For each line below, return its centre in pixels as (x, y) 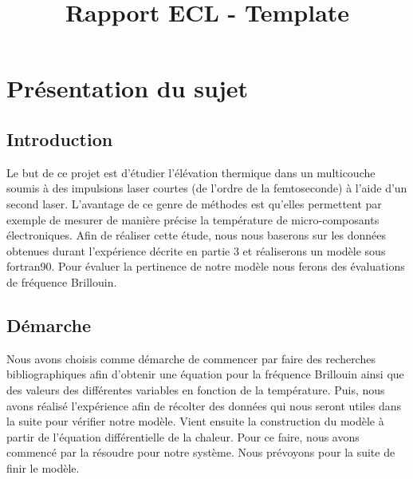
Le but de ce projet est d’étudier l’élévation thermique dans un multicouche (191, 172)
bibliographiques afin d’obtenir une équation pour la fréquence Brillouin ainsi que (205, 374)
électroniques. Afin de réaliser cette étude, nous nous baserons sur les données (197, 235)
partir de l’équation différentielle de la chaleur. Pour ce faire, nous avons (183, 436)
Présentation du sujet (128, 88)
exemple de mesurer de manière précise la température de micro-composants (193, 219)
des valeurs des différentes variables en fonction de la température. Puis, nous (196, 389)
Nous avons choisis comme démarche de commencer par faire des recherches (191, 358)
